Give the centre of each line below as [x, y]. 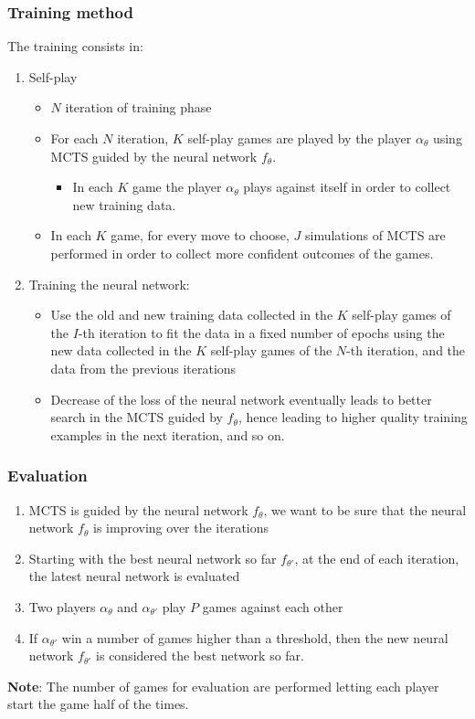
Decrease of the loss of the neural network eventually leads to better [241, 399]
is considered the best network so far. [200, 656]
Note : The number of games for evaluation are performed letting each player [223, 686]
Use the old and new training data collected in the [192, 315]
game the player [177, 187]
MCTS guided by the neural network [154, 156]
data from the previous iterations [143, 368]
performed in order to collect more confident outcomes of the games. [242, 253]
